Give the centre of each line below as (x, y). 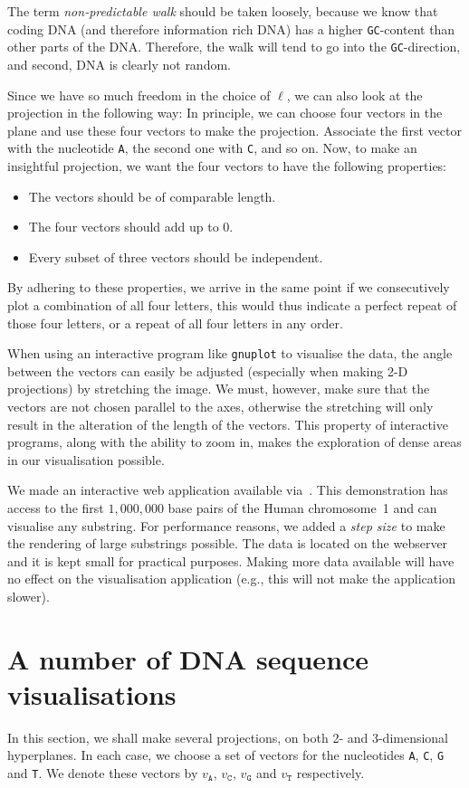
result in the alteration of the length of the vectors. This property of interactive (228, 424)
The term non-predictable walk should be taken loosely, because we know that (223, 11)
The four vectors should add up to (124, 227)
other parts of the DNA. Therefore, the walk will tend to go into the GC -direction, (234, 47)
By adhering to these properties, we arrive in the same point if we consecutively (229, 287)
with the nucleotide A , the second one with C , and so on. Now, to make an (212, 148)
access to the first (56, 507)
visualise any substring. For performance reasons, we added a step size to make (226, 525)
